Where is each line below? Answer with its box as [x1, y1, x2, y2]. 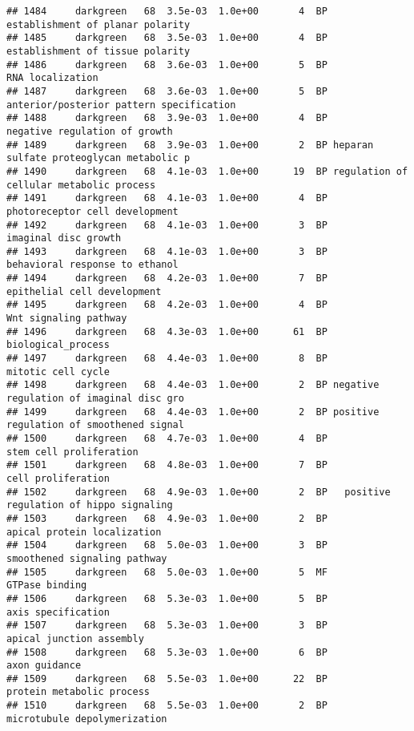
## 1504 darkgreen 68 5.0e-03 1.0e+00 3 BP [6, 539, 328, 551]
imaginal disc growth [6, 232, 122, 244]
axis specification [6, 606, 110, 618]
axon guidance [6, 660, 82, 672]
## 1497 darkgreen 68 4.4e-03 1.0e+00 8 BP [6, 353, 328, 365]
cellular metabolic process [6, 179, 156, 191]
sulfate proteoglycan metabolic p [6, 152, 191, 164]
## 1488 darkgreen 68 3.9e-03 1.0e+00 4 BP [6, 112, 328, 124]
